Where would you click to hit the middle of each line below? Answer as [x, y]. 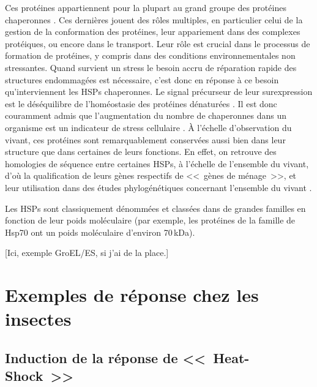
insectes [38, 319]
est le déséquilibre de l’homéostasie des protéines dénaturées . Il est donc [141, 103]
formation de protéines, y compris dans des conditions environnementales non [150, 55]
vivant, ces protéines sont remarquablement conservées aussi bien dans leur [145, 139]
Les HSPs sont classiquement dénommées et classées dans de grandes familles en [155, 208]
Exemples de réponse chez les [132, 295]
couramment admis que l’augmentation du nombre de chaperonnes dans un [146, 115]
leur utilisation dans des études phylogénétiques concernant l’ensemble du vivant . [158, 187]
